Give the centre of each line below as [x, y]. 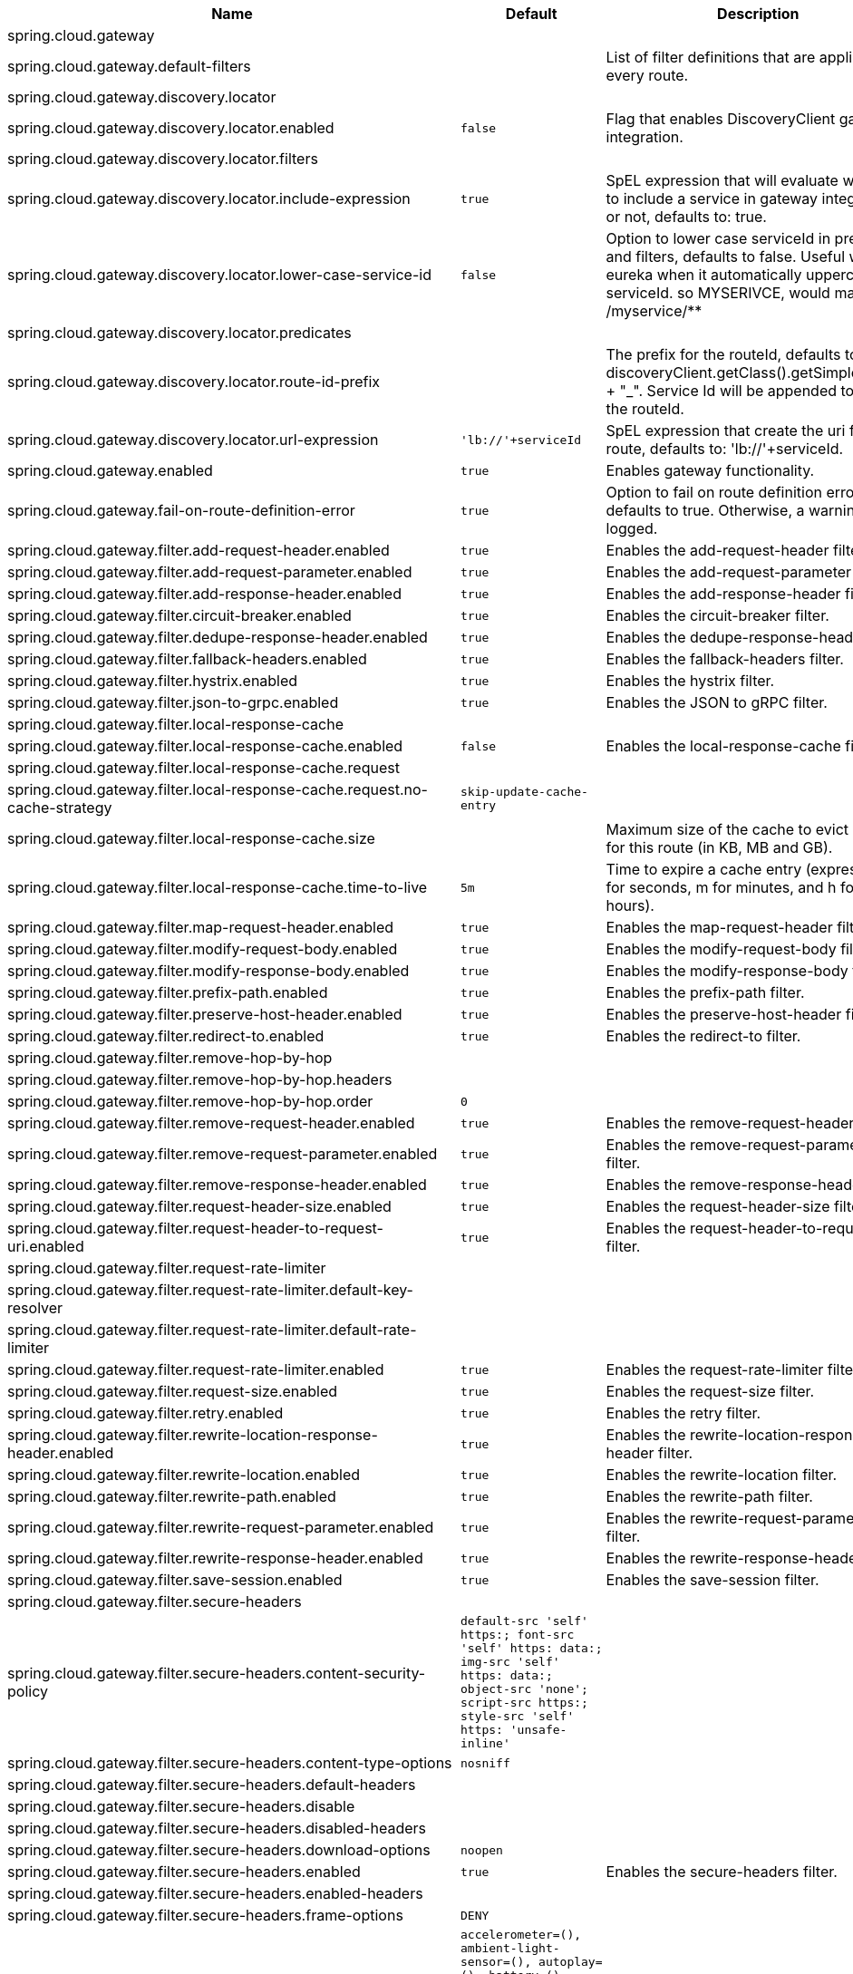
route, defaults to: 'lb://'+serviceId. [725, 449]
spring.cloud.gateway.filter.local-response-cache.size [191, 838]
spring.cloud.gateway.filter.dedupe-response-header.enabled [218, 637]
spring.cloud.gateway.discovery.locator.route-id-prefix [194, 382]
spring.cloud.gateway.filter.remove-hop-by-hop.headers [200, 1079]
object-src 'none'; [524, 1689]
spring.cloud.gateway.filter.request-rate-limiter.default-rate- [212, 1330]
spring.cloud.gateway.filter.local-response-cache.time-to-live [218, 887]
